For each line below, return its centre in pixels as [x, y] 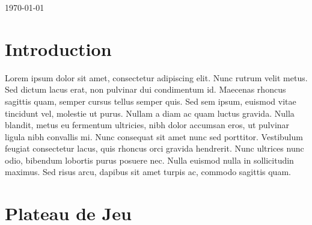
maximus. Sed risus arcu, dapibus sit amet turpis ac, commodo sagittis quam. [148, 172]
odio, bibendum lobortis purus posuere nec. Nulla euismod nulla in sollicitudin [149, 160]
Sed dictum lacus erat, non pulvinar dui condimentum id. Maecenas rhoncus [145, 89]
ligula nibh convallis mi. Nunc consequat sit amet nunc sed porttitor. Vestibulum [154, 136]
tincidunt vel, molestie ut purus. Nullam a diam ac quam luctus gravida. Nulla [150, 113]
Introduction [58, 48]
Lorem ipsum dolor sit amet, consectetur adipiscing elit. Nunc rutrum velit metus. [156, 77]
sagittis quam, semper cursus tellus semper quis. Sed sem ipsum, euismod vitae [151, 101]
